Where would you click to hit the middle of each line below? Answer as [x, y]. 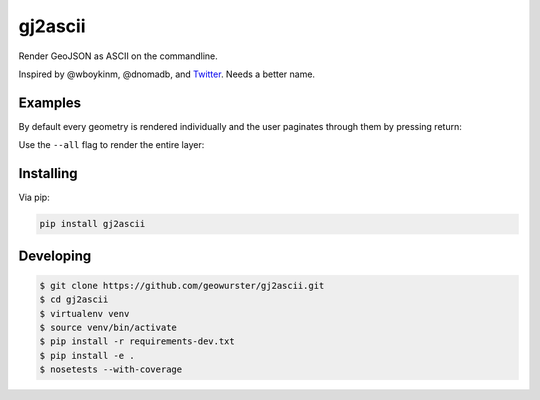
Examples [50, 102]
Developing [55, 255]
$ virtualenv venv [84, 313]
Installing [48, 173]
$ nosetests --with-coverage [111, 369]
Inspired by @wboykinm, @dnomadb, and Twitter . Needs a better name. [166, 74]
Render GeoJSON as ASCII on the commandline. [118, 56]
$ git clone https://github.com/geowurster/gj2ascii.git [182, 285]
